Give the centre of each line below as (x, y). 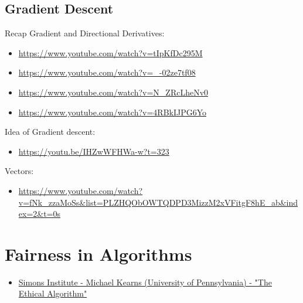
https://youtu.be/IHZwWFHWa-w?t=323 (94, 151)
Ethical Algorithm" (53, 293)
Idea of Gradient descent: (50, 132)
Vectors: (19, 171)
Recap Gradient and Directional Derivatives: (85, 33)
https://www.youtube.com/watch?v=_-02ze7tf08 (107, 72)
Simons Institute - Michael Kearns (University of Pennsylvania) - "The (145, 282)
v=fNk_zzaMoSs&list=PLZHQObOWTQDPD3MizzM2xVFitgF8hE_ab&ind (158, 202)
